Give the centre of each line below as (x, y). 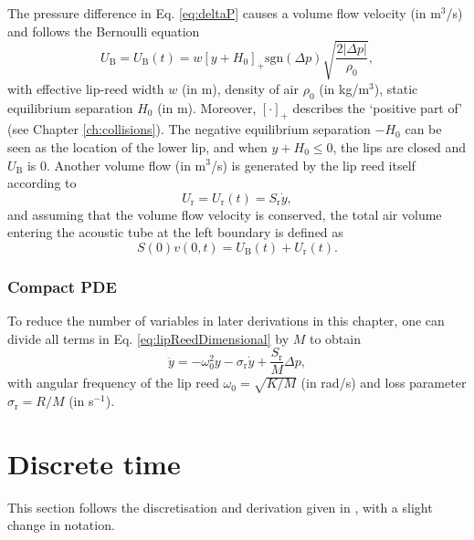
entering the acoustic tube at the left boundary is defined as (175, 232)
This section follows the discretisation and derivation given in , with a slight (220, 507)
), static (396, 88)
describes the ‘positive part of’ (378, 107)
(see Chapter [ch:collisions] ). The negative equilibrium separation (189, 129)
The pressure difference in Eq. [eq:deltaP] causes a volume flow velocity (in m (224, 13)
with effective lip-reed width (86, 88)
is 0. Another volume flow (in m (116, 165)
